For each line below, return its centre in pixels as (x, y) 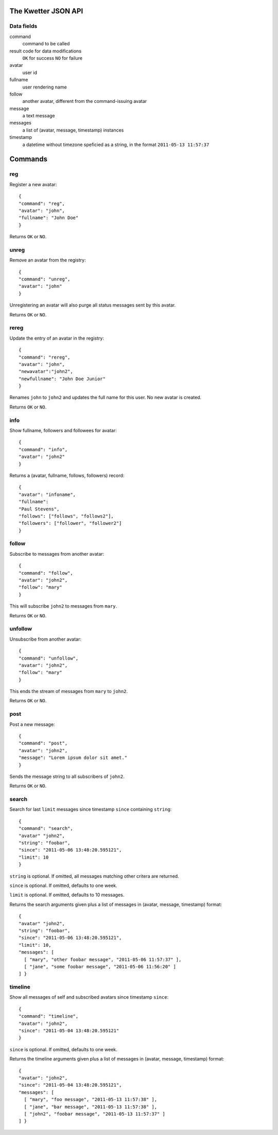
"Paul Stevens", (39, 509)
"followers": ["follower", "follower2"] (70, 523)
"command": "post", (43, 743)
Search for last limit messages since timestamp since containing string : (91, 809)
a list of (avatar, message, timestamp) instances (73, 130)
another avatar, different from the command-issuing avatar (85, 101)
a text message (39, 116)
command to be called (46, 44)
